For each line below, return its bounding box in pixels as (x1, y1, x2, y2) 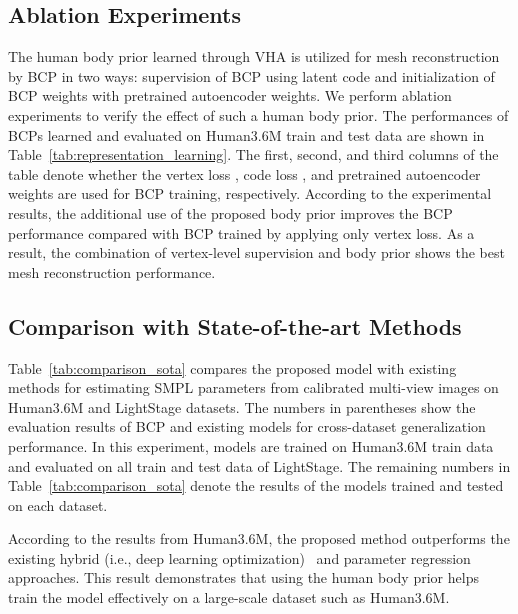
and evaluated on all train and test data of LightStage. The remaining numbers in (8, 455, 511, 476)
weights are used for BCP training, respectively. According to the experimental (8, 183, 492, 204)
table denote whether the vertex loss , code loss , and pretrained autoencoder (8, 163, 481, 184)
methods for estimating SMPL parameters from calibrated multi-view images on (8, 377, 499, 398)
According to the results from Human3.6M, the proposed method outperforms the (8, 528, 510, 549)
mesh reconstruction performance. (8, 261, 216, 282)
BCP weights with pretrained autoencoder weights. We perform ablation (8, 85, 452, 106)
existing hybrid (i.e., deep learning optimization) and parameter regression (8, 547, 471, 568)
